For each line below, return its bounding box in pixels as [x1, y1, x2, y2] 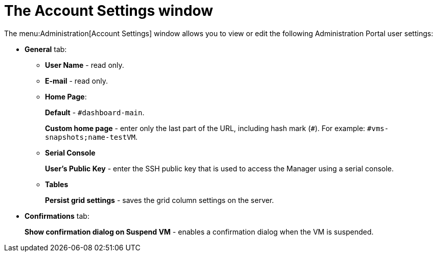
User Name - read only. [45, 60, 124, 69]
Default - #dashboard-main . [45, 108, 145, 117]
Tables [45, 180, 68, 189]
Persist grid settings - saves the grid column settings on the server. [45, 195, 274, 204]
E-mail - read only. [45, 76, 108, 85]
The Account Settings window [4, 2, 213, 19]
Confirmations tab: [25, 211, 89, 220]
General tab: [25, 44, 67, 54]
